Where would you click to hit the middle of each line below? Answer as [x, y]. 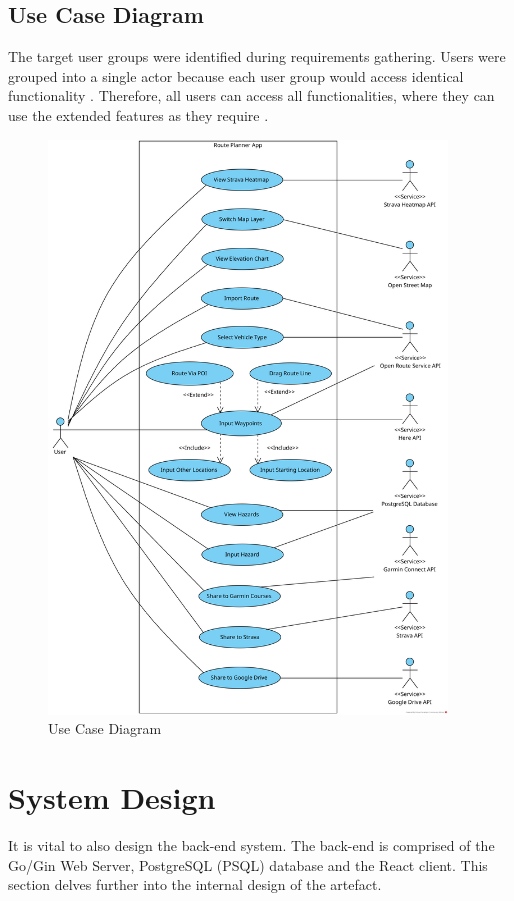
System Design [112, 797]
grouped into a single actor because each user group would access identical [236, 75]
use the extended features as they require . [138, 114]
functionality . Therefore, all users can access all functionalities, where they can [251, 95]
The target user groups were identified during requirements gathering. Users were [257, 56]
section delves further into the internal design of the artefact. [195, 884]
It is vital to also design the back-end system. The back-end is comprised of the [251, 845]
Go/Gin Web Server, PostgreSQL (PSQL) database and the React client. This [248, 864]
